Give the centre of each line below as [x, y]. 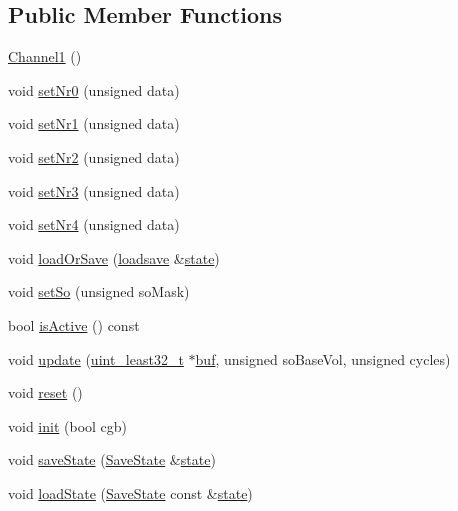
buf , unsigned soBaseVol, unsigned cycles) [323, 358]
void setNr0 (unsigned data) [94, 89]
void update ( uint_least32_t [96, 358]
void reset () [45, 392]
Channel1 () [45, 56]
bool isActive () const [74, 324]
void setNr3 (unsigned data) [94, 190]
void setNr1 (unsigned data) [94, 123]
